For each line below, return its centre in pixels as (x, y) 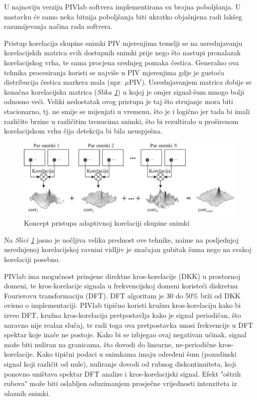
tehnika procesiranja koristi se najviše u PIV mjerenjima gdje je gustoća (114, 72)
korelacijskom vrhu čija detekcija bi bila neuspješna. (83, 131)
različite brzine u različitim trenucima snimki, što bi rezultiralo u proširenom (121, 121)
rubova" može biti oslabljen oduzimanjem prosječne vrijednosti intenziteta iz (121, 383)
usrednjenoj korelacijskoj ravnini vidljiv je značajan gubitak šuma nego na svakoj (128, 249)
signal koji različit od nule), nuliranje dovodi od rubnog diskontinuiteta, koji (120, 364)
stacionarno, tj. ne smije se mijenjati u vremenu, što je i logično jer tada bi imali (127, 111)
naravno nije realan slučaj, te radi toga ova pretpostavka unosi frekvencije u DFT (129, 325)
